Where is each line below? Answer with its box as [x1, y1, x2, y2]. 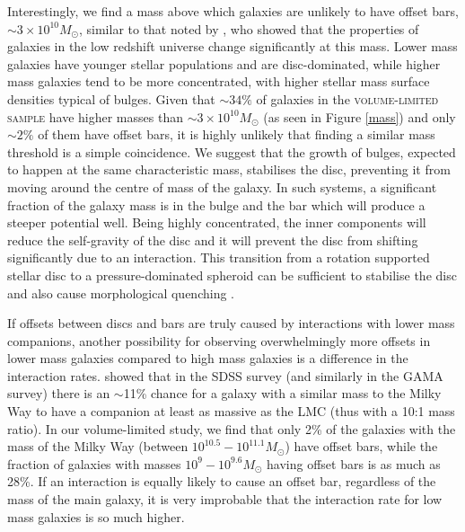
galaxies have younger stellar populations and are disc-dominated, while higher [7, 54, 441, 73]
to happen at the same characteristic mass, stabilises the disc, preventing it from [7, 160, 451, 179]
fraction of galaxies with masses [7, 454, 181, 473]
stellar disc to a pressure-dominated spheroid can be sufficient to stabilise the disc [7, 265, 457, 284]
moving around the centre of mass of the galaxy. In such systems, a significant [7, 177, 437, 196]
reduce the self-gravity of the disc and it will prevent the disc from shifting [7, 230, 418, 249]
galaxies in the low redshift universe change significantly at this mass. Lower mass [7, 37, 458, 56]
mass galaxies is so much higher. [7, 507, 185, 526]
